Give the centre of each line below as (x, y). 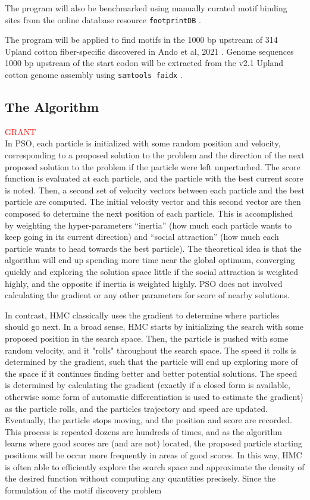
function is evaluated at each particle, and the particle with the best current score (154, 178)
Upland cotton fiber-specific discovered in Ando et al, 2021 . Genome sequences (149, 51)
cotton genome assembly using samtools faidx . (94, 75)
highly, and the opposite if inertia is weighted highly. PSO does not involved (144, 283)
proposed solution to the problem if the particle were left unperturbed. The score (153, 166)
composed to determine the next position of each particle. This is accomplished (149, 213)
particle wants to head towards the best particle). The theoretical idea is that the (153, 248)
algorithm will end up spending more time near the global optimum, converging (150, 260)
